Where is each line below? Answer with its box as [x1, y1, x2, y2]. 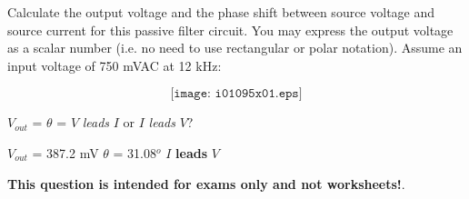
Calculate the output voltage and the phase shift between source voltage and [7, 3, 435, 21]
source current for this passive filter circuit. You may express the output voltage [7, 20, 454, 39]
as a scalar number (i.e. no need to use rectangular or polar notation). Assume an [7, 38, 463, 57]
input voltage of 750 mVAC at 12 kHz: [7, 55, 222, 75]
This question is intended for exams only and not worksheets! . [7, 174, 405, 193]
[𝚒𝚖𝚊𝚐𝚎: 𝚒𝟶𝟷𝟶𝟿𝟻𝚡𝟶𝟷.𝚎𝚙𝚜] [170, 87, 303, 101]
